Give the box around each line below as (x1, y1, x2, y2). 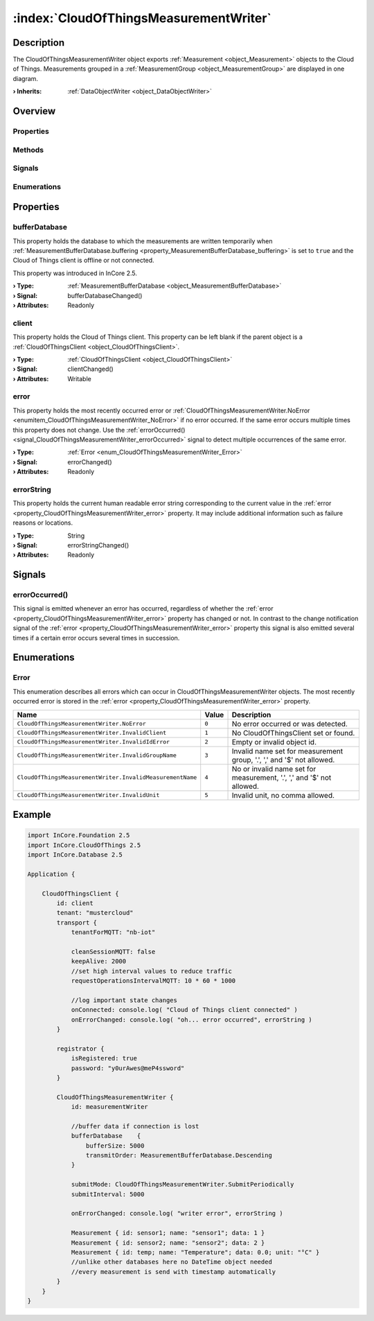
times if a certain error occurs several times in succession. (12, 633, 180, 642)
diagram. (12, 74, 38, 82)
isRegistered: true (71, 1054, 138, 1062)
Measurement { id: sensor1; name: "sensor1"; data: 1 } (71, 1229, 265, 1237)
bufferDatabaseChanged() (67, 291, 143, 299)
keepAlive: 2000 (71, 957, 127, 965)
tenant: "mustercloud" (56, 909, 134, 917)
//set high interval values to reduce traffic (71, 967, 232, 975)
